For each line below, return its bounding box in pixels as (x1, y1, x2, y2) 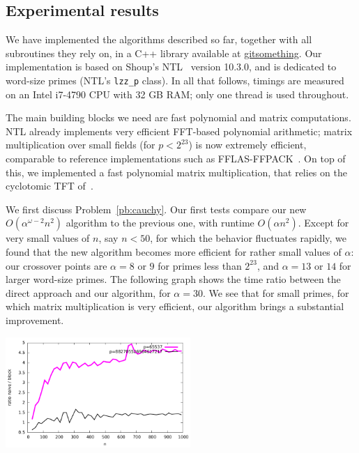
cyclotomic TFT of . (6, 178, 93, 193)
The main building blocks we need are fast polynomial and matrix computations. (6, 110, 351, 125)
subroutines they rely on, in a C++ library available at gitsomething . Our (6, 45, 322, 60)
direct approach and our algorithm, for (6, 285, 171, 300)
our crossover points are (6, 258, 107, 272)
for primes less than (158, 258, 242, 272)
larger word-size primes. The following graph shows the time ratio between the (6, 272, 341, 286)
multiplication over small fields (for (6, 137, 155, 152)
